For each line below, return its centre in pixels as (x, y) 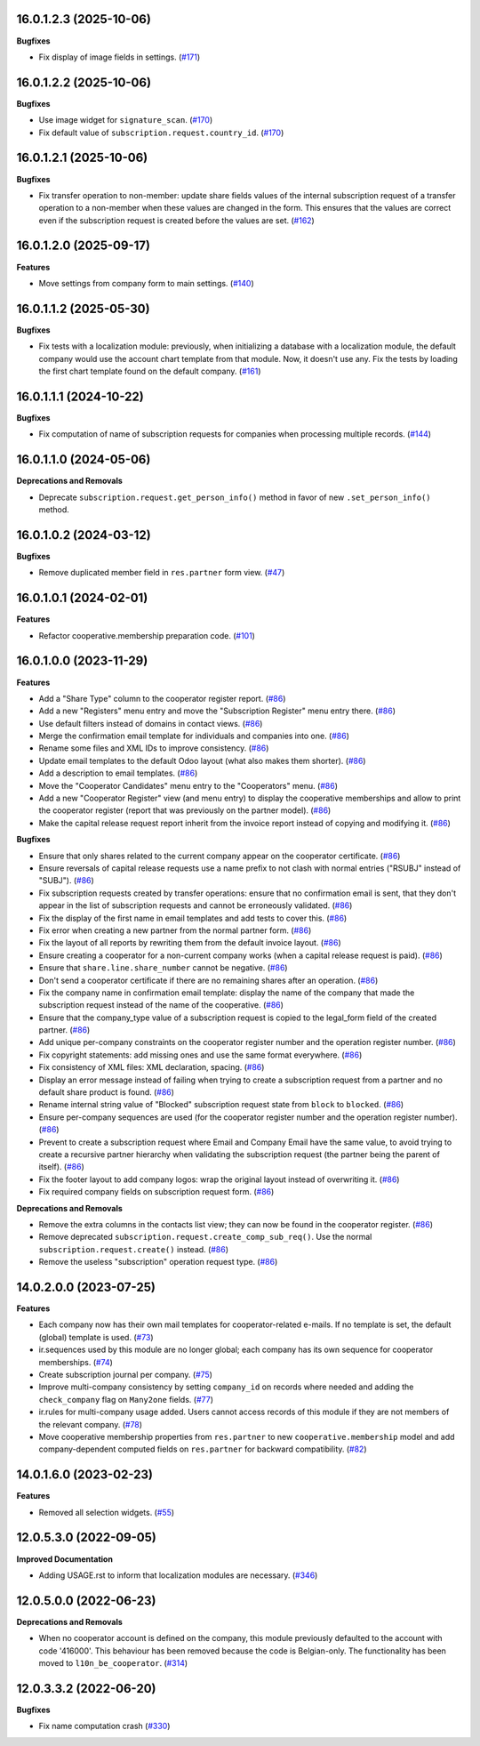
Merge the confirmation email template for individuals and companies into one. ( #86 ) (194, 736)
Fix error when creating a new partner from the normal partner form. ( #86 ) (175, 930)
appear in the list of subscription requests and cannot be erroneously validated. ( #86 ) (196, 905)
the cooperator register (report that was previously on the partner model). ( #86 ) (185, 810)
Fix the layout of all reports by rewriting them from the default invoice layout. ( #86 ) (190, 943)
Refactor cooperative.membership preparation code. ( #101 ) (147, 635)
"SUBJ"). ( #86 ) (67, 881)
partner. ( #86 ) (64, 1030)
